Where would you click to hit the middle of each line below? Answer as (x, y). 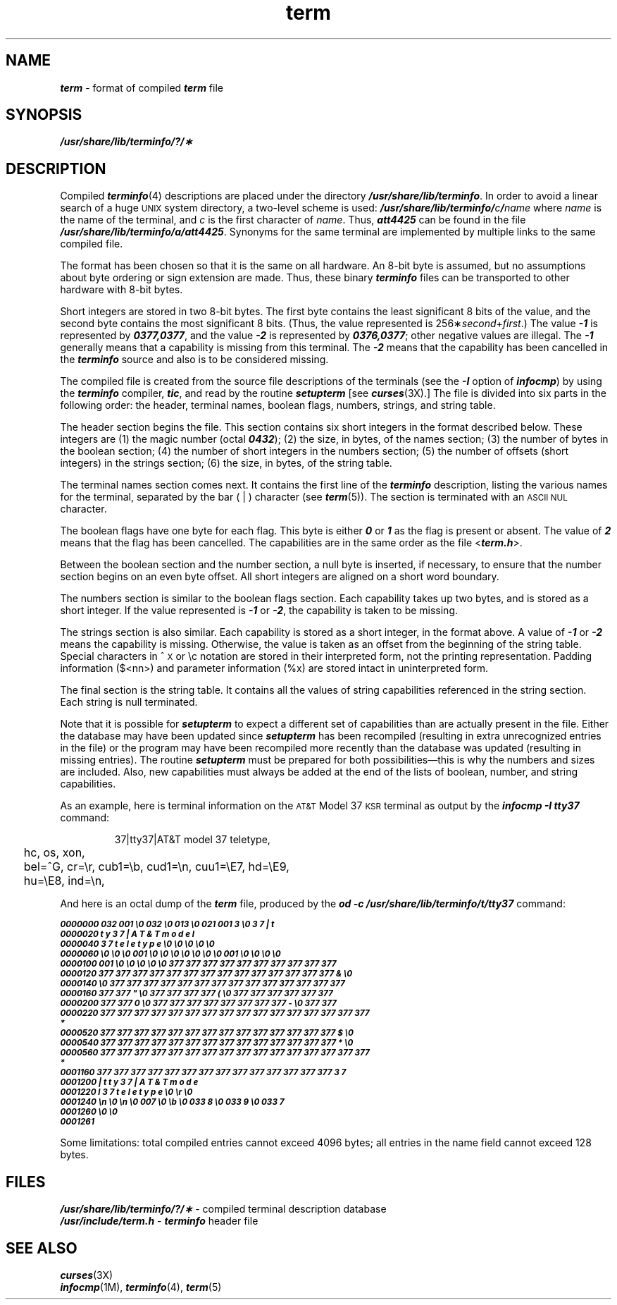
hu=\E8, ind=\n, (64, 881)
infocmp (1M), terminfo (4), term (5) (141, 1287)
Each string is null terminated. (129, 702)
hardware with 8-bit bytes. (121, 290)
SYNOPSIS (44, 115)
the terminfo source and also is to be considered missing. (194, 360)
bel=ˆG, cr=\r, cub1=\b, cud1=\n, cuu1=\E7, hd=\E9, (156, 867)
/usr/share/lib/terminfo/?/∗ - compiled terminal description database (223, 1209)
